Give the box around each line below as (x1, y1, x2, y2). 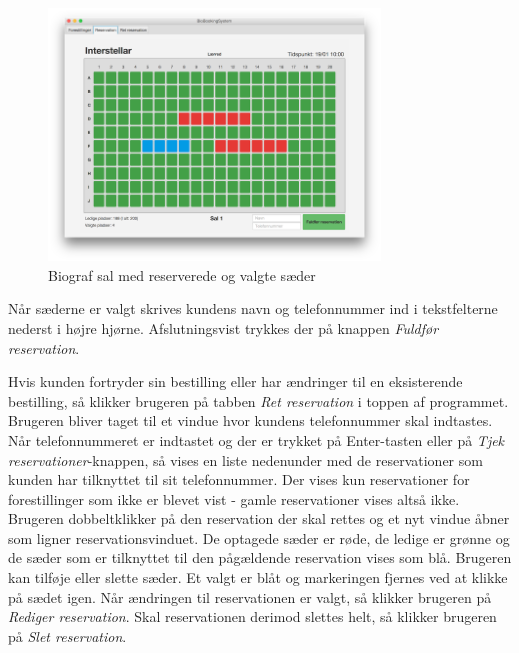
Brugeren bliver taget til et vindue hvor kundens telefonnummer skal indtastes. (8, 410, 493, 431)
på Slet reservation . (8, 625, 127, 646)
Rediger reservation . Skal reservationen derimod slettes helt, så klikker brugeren (8, 606, 497, 627)
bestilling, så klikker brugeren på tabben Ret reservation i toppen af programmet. (8, 390, 509, 411)
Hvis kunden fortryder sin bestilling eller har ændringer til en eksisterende (8, 371, 463, 392)
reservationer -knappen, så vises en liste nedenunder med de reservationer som (8, 449, 483, 470)
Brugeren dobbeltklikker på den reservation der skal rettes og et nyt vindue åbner (8, 508, 510, 529)
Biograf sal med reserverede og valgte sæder (48, 264, 316, 285)
